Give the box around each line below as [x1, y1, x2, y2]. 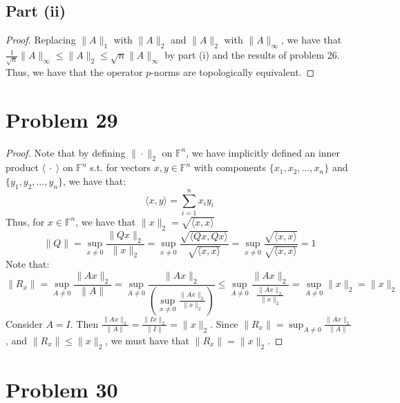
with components [193, 160, 267, 175]
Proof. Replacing [6, 32, 76, 47]
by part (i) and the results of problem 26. [164, 48, 340, 61]
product [6, 160, 39, 175]
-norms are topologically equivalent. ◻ [151, 64, 315, 79]
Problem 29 [6, 105, 118, 133]
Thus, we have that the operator [6, 64, 143, 79]
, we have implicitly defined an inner [186, 145, 341, 159]
